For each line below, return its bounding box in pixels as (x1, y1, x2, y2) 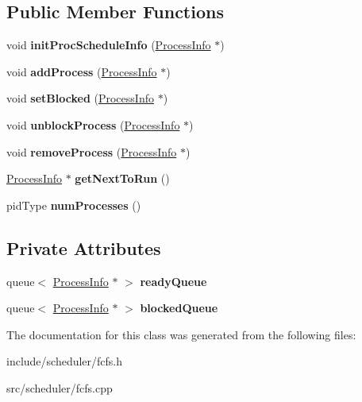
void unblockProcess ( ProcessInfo (6, 116, 180, 133)
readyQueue (140, 273, 207, 289)
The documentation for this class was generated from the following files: (6, 326, 356, 342)
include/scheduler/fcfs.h (6, 353, 123, 369)
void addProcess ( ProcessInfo (6, 63, 157, 79)
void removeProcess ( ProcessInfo (6, 143, 177, 160)
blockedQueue (140, 300, 218, 316)
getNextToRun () (75, 170, 170, 187)
